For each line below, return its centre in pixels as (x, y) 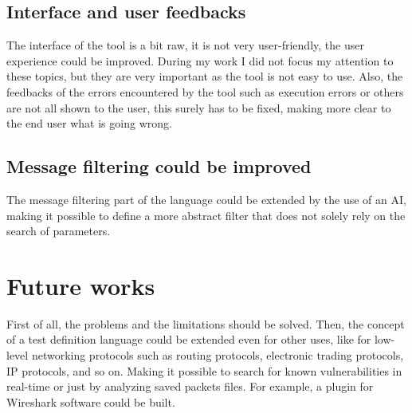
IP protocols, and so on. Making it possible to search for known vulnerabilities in (204, 370)
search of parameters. (59, 231)
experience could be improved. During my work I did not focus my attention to (200, 60)
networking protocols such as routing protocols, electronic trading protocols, (218, 355)
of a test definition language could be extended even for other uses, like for (189, 339)
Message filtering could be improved (159, 166)
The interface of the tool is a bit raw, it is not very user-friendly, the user (185, 45)
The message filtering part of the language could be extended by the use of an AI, (206, 199)
